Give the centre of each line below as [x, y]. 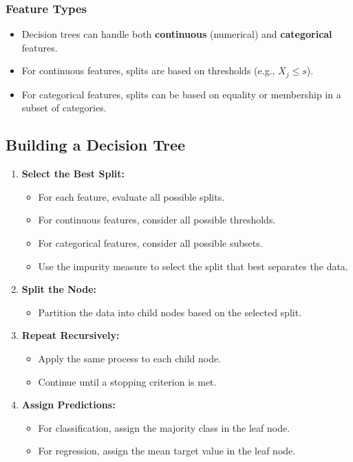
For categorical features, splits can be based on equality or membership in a [181, 94]
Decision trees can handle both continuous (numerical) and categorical [177, 34]
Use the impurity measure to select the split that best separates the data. [193, 266]
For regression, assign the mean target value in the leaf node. [167, 451]
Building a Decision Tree [96, 145]
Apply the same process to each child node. [130, 358]
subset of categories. [64, 108]
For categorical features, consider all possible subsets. [150, 243]
